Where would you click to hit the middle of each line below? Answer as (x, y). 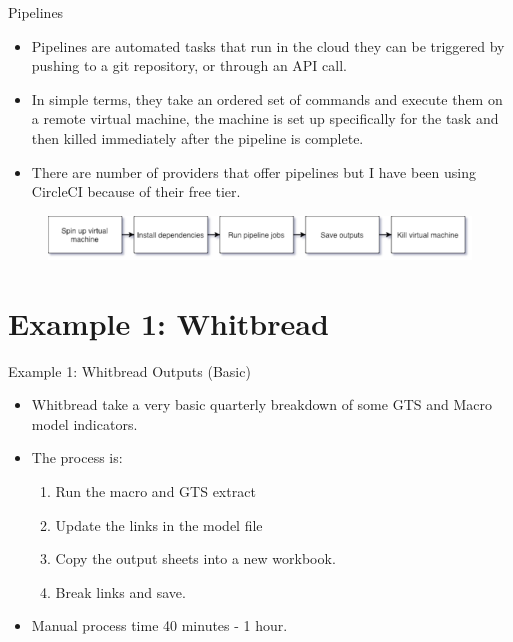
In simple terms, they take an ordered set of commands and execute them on (267, 98)
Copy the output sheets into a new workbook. (195, 558)
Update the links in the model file (159, 524)
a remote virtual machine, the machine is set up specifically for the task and (265, 118)
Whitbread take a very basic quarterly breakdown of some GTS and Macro (261, 404)
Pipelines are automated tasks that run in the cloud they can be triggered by (268, 45)
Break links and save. (120, 591)
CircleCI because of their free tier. (136, 191)
